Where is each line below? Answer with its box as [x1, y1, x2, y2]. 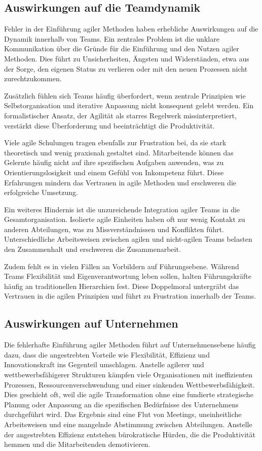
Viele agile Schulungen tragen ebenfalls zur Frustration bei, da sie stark [4, 137, 227, 148]
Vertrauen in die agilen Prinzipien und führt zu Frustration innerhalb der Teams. [4, 291, 256, 301]
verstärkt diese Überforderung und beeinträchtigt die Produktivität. [4, 120, 215, 131]
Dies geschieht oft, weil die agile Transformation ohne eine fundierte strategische [4, 389, 253, 400]
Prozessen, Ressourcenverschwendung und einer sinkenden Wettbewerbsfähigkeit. [4, 379, 255, 390]
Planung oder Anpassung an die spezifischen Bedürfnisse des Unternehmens [4, 399, 239, 409]
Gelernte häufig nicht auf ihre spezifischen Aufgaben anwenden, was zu [4, 157, 224, 168]
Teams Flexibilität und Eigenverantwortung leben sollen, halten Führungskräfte [4, 271, 252, 281]
